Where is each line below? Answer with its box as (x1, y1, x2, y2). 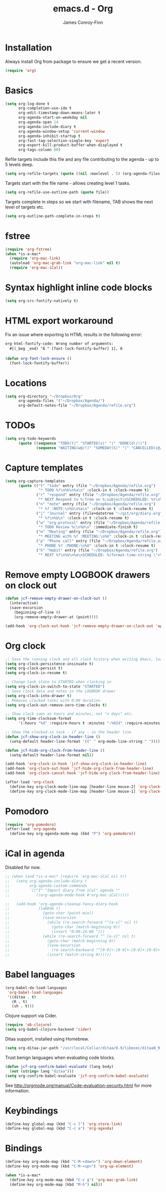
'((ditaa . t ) (7, 994, 37, 999)
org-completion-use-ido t (18, 106, 72, 111)
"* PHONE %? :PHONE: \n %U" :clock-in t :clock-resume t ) (38, 543, 156, 548)
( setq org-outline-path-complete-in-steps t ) (5, 213, 100, 218)
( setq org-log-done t (5, 101, 50, 106)
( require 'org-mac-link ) (9, 256, 61, 261)
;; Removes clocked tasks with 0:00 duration (5, 698, 100, 703)
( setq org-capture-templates (5, 479, 65, 484)
